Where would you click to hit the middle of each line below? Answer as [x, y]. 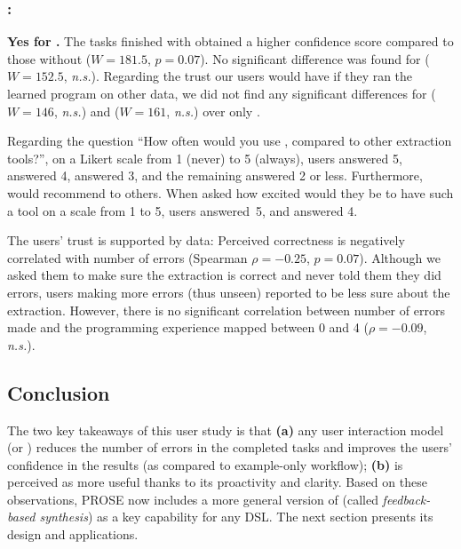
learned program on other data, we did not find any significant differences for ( [222, 93]
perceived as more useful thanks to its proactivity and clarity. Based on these [217, 482]
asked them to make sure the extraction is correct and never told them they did [224, 275]
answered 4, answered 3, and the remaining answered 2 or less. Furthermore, [215, 175]
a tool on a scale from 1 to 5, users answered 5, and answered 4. [183, 210]
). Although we [400, 257]
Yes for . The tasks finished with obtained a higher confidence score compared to [230, 41]
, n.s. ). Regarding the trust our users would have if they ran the [238, 76]
